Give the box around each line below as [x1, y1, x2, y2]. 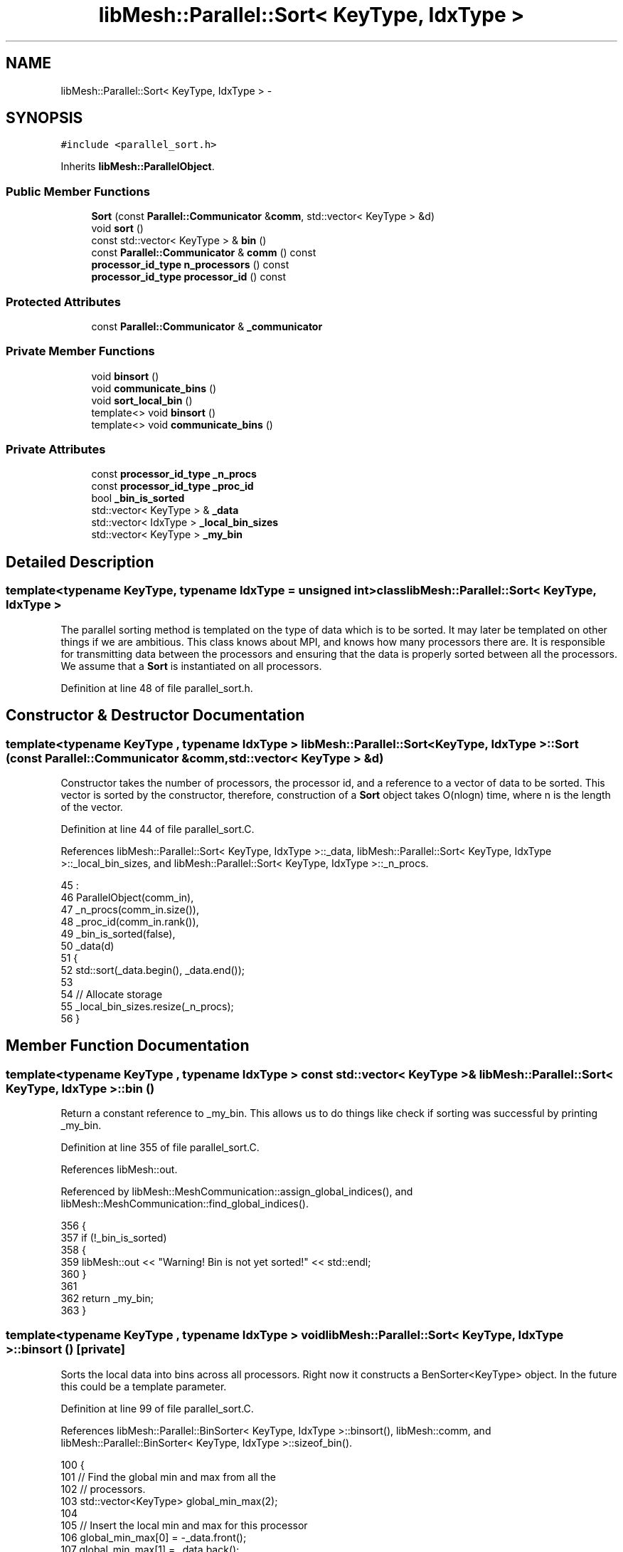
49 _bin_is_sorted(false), [60, 927, 176, 940]
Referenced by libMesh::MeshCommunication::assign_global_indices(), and [60, 1185, 413, 1198]
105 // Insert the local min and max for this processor [60, 1519, 308, 1531]
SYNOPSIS [6, 109, 83, 127]
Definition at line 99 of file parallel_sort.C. [60, 1402, 254, 1415]
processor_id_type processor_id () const [91, 271, 287, 283]
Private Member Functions [6, 344, 155, 359]
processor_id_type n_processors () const [91, 258, 289, 271]
